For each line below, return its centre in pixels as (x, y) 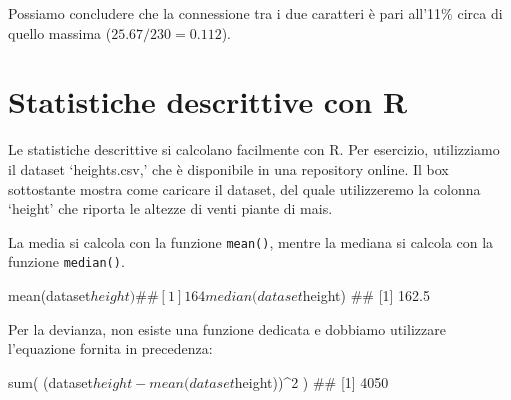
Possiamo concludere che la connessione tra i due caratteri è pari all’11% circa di (255, 13)
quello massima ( (60, 32)
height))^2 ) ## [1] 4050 (311, 381)
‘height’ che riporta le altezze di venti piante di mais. (170, 208)
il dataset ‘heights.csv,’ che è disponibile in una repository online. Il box (228, 168)
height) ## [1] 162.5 (366, 295)
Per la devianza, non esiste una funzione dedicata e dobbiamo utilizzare (227, 328)
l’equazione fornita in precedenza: (110, 348)
